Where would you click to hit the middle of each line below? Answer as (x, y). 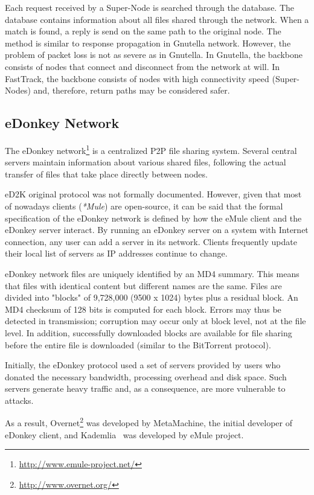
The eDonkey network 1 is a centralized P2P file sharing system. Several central (151, 149)
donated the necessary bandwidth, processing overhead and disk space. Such (146, 376)
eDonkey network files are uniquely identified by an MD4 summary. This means (152, 273)
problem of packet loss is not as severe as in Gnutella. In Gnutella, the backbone (154, 55)
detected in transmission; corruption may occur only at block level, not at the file (155, 321)
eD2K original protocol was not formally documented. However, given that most (153, 194)
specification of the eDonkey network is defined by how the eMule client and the (153, 218)
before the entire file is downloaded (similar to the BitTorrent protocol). (138, 344)
